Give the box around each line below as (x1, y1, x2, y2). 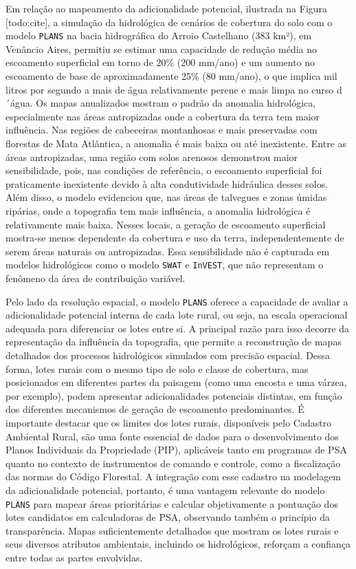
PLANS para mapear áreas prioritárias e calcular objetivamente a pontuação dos (5, 496, 338, 511)
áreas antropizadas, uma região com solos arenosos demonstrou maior (5, 149, 298, 164)
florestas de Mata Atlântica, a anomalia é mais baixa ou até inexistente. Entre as (5, 136, 347, 150)
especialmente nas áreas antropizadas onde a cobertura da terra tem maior (5, 109, 320, 123)
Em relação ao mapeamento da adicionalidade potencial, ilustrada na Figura (5, 1, 328, 15)
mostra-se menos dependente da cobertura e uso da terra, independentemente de (5, 230, 344, 245)
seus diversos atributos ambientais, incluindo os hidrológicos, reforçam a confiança (5, 537, 351, 551)
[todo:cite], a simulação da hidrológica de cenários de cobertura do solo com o (5, 14, 333, 29)
